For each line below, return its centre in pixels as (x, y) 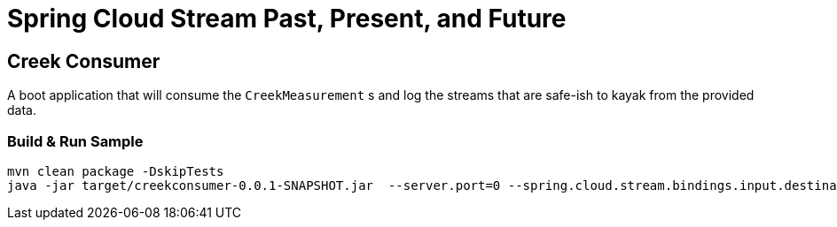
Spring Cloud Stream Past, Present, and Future (287, 19)
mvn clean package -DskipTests (116, 171)
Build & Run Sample (75, 141)
